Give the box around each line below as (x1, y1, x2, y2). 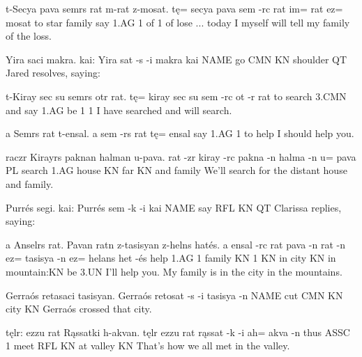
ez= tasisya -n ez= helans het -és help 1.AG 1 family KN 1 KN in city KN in (6, 251, 336, 265)
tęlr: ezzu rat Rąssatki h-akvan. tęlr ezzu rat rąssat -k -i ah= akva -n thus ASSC (6, 324, 350, 339)
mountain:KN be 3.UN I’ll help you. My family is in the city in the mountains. (6, 264, 342, 278)
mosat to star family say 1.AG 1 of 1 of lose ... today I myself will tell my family (6, 15, 350, 29)
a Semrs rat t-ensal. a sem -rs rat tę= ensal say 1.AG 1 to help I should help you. (6, 126, 354, 141)
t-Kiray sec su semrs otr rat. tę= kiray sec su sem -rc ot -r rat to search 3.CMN (6, 88, 347, 103)
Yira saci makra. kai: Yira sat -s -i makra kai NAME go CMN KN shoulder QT (6, 51, 347, 66)
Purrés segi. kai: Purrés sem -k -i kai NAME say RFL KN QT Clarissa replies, (6, 200, 342, 214)
